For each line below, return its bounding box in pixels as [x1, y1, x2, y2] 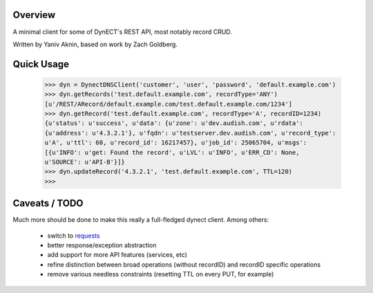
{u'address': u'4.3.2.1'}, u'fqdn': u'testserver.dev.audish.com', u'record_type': [44, 129, 336, 137]
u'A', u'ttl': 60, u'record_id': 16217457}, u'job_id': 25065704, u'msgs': [44, 139, 307, 146]
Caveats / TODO [12, 198, 84, 209]
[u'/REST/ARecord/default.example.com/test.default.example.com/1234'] [44, 100, 293, 108]
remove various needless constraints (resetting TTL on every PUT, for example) [47, 270, 274, 278]
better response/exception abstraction [47, 241, 157, 249]
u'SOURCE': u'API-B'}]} [44, 158, 126, 166]
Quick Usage [12, 58, 69, 70]
